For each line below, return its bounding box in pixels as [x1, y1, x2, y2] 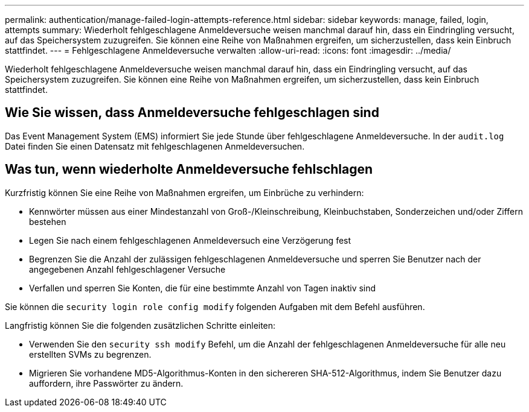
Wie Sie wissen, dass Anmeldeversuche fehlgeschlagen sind [5, 105, 379, 121]
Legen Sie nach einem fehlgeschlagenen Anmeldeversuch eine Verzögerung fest [29, 235, 351, 246]
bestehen [29, 216, 66, 227]
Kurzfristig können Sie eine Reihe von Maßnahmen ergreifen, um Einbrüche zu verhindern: [5, 187, 364, 198]
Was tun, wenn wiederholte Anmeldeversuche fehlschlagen [5, 162, 373, 177]
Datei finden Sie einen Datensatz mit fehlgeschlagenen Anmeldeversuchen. [5, 141, 305, 151]
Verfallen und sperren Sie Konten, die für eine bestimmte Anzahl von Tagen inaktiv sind [29, 282, 376, 293]
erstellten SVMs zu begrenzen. [29, 349, 152, 360]
